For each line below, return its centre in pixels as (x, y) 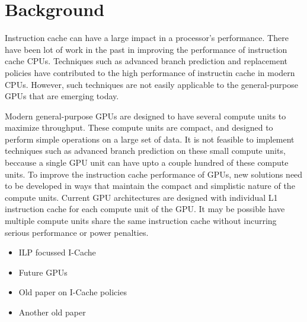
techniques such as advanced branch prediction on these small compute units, (145, 151)
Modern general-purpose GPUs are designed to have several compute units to (145, 116)
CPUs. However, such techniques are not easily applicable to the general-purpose (151, 84)
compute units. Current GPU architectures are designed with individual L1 (141, 197)
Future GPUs (43, 272)
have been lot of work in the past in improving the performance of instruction (146, 49)
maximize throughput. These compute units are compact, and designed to (139, 127)
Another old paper (52, 312)
